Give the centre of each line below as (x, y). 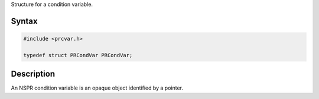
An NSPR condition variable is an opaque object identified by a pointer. (97, 88)
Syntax (24, 21)
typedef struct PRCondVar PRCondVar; (78, 55)
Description (33, 74)
